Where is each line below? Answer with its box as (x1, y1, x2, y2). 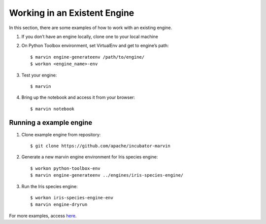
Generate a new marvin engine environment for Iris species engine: (21, 154, 158, 160)
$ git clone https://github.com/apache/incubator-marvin (30, 143, 171, 149)
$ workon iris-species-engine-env (30, 195, 113, 200)
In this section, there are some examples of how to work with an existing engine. (9, 25, 172, 31)
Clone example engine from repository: (21, 131, 101, 138)
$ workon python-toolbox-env (30, 165, 100, 171)
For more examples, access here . (9, 213, 77, 219)
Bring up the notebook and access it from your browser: (21, 94, 135, 101)
